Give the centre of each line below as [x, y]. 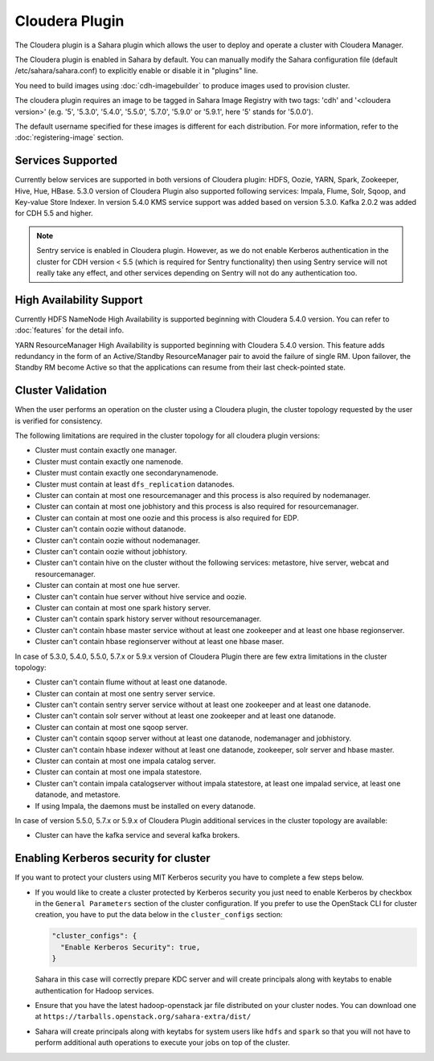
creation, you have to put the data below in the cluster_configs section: [159, 915]
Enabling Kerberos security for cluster [113, 858]
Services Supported [66, 161]
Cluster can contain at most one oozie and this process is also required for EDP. [167, 517]
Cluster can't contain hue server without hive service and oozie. [141, 596]
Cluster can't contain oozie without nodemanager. [118, 540]
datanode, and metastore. [78, 794]
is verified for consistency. [59, 421]
